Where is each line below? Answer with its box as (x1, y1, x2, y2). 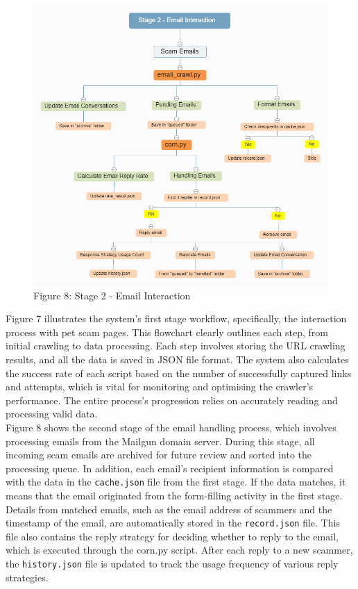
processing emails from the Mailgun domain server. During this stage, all (6, 433, 315, 448)
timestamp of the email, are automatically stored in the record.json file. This (6, 515, 340, 530)
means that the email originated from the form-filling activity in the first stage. (6, 488, 343, 503)
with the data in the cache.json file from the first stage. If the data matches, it (6, 474, 346, 489)
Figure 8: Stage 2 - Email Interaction (33, 288, 191, 302)
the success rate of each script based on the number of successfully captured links (6, 365, 352, 380)
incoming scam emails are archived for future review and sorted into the (6, 447, 312, 462)
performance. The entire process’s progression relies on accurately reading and (6, 392, 338, 407)
